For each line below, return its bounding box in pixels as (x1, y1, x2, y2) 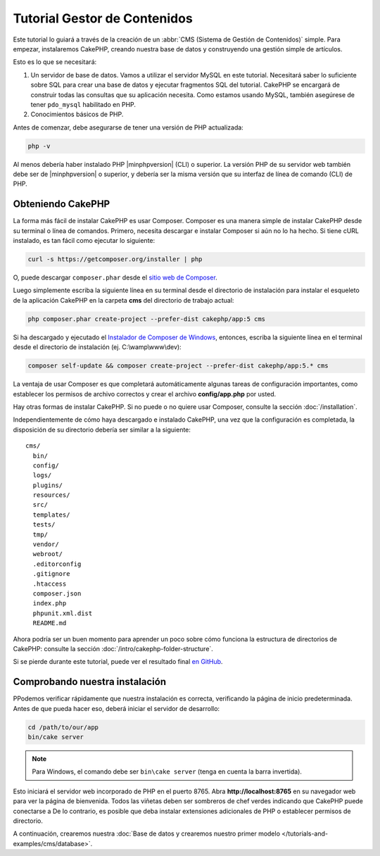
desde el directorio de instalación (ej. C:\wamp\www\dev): (13, 343, 182, 351)
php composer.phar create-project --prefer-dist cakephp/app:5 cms (27, 315, 266, 323)
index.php (32, 599, 67, 608)
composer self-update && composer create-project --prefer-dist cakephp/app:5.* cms (27, 362, 329, 370)
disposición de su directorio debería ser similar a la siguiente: (13, 425, 191, 434)
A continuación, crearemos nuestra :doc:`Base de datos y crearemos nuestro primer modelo (13, 829, 281, 838)
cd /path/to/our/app (27, 723, 99, 731)
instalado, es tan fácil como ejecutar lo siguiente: (13, 237, 156, 245)
